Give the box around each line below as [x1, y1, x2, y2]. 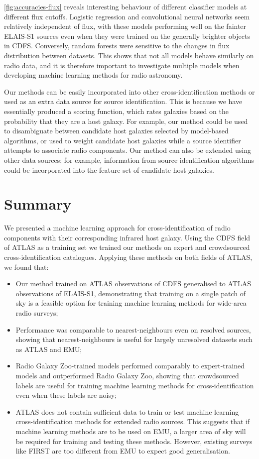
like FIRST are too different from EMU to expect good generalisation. [15, 446, 230, 456]
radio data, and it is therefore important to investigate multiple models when [4, 60, 240, 70]
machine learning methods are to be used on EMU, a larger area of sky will [15, 426, 246, 436]
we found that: [4, 261, 49, 272]
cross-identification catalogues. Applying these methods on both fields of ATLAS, [4, 252, 253, 262]
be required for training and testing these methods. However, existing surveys [15, 436, 253, 446]
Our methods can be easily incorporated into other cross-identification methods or [4, 86, 255, 97]
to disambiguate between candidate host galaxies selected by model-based [4, 125, 229, 136]
